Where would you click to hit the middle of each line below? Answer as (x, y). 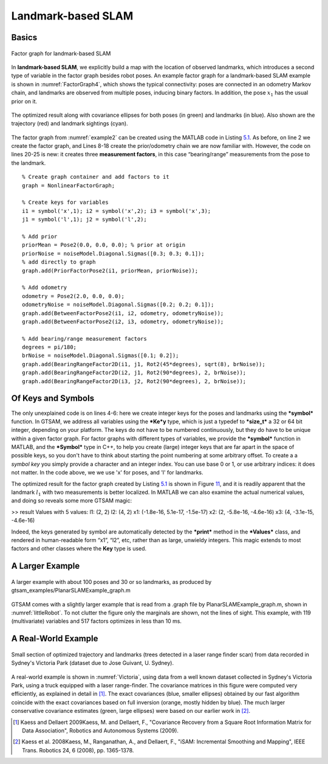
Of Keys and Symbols (53, 398)
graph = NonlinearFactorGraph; (69, 185)
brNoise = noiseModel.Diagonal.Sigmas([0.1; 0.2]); (101, 356)
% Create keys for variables (65, 203)
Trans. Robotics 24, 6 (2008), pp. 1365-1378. (78, 750)
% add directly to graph (59, 262)
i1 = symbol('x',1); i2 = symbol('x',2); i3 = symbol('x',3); (117, 211)
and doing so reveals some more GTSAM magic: (72, 501)
